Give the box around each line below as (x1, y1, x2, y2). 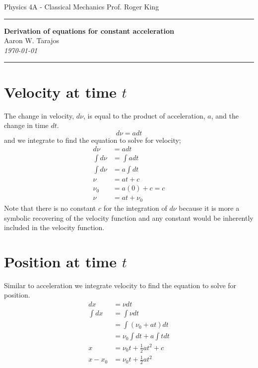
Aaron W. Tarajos (4, 35, 60, 46)
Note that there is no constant (4, 202, 96, 213)
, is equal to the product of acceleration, (83, 110, 205, 121)
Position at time (4, 251, 117, 271)
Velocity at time (4, 81, 117, 102)
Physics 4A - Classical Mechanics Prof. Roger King (4, 1, 159, 11)
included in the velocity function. (4, 222, 105, 233)
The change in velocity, (4, 110, 74, 121)
